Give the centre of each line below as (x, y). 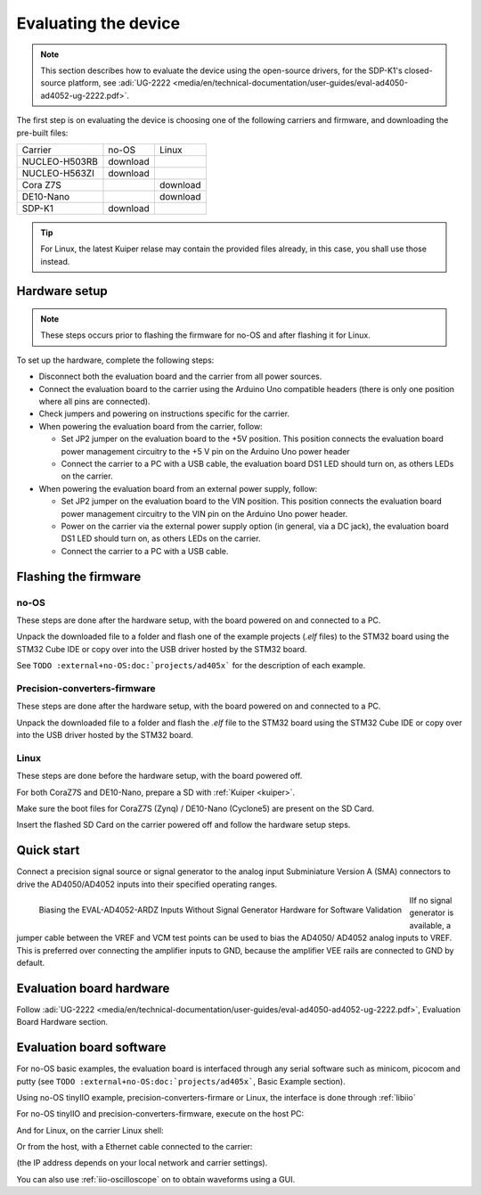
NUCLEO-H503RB (60, 161)
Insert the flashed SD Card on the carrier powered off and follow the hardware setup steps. (183, 825)
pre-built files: (42, 133)
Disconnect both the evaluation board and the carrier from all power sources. (180, 377)
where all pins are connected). (94, 402)
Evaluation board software (91, 1048)
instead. (55, 261)
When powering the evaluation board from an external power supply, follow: (178, 488)
